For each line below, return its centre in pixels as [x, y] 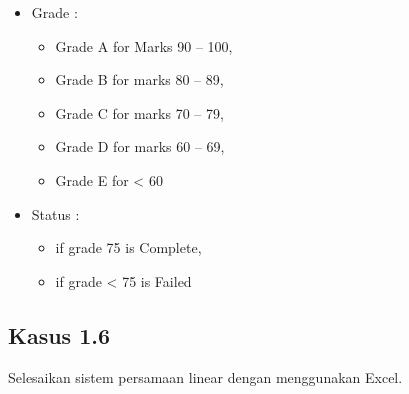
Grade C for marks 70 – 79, [139, 112]
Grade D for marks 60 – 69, [140, 146]
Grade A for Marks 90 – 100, [144, 45]
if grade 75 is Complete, [128, 247]
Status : [55, 213]
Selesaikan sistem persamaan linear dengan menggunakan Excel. [205, 376]
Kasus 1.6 [59, 334]
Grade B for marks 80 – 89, [139, 79]
